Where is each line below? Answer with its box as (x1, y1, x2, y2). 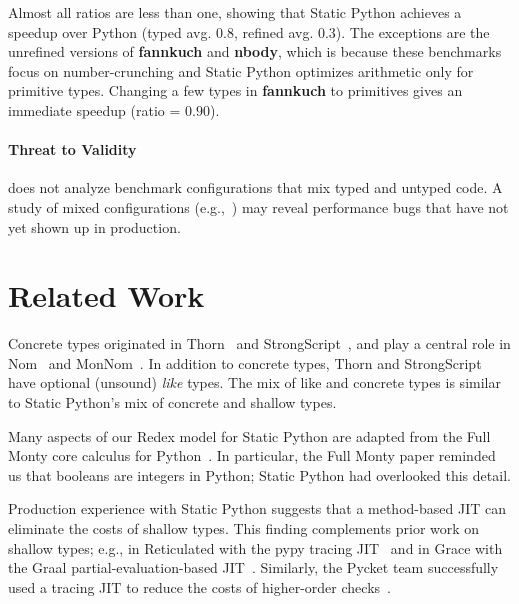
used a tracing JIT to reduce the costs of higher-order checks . (8, 576, 391, 597)
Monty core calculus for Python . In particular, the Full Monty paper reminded (8, 445, 496, 466)
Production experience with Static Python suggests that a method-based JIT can (8, 498, 506, 519)
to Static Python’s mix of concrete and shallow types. (8, 392, 337, 413)
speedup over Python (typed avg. (8, 21, 212, 42)
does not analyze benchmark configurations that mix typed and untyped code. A (8, 177, 503, 198)
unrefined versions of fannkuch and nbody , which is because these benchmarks (8, 41, 502, 62)
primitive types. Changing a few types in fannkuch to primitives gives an (8, 80, 463, 101)
